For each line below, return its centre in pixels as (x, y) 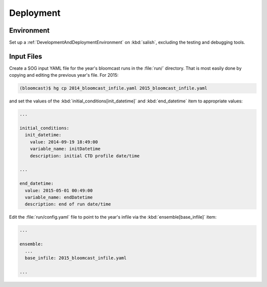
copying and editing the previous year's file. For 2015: (64, 75)
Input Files (25, 56)
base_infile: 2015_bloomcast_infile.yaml (76, 258)
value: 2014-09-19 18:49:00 (64, 142)
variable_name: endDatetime (59, 197)
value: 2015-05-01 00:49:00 (59, 190)
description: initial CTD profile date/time (85, 156)
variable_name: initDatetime (65, 149)
